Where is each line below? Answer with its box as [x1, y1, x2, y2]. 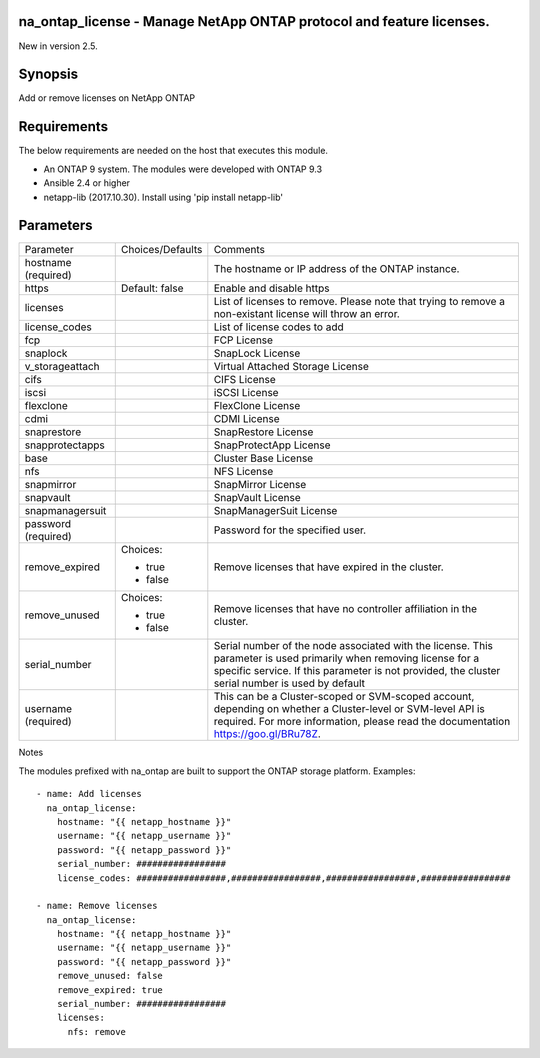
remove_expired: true [56, 984, 164, 995]
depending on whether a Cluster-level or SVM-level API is [213, 702, 485, 716]
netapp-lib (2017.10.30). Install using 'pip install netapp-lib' [43, 191, 284, 203]
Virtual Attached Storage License [213, 360, 370, 374]
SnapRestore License [213, 425, 314, 439]
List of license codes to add [213, 320, 344, 334]
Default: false [120, 281, 184, 295]
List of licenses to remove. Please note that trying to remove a [213, 295, 505, 309]
